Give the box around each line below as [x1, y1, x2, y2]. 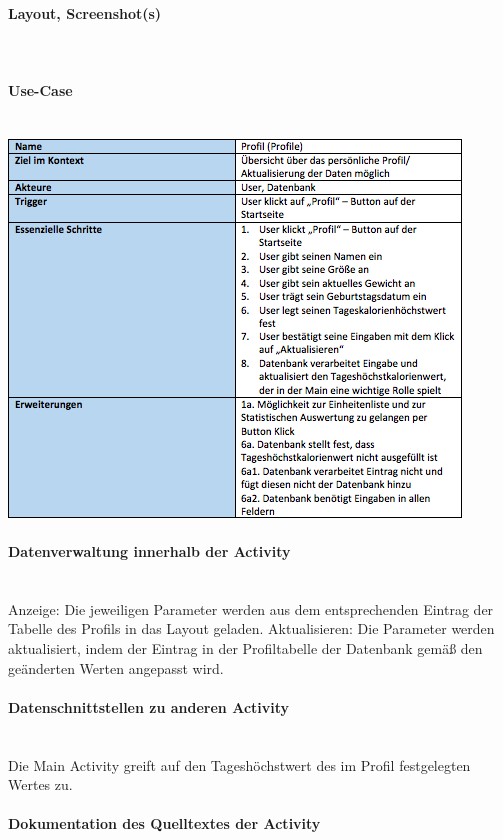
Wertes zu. [8, 774, 73, 795]
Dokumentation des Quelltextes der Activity [8, 813, 321, 834]
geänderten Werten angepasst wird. [8, 657, 224, 678]
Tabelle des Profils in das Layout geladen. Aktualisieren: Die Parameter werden [8, 618, 495, 639]
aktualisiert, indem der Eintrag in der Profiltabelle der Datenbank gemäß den [8, 637, 483, 658]
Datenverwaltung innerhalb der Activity [8, 540, 291, 561]
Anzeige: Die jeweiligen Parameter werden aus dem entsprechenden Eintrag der [8, 598, 494, 619]
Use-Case [8, 79, 73, 100]
